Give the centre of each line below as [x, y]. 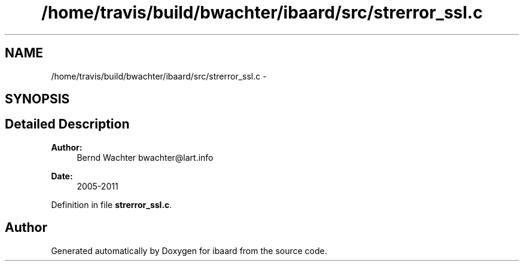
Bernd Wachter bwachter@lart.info [145, 157]
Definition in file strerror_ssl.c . [112, 204]
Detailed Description [67, 124]
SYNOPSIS [37, 99]
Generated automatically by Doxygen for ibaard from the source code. [189, 250]
